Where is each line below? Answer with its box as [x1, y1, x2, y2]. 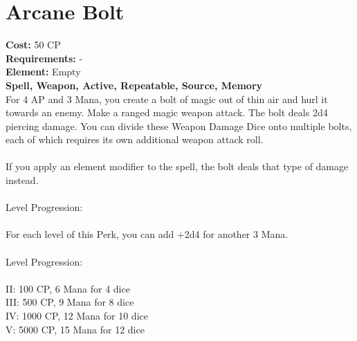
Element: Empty [6, 64, 81, 79]
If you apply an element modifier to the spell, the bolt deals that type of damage [6, 159, 349, 174]
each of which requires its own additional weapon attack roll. [6, 132, 264, 147]
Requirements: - [6, 50, 83, 65]
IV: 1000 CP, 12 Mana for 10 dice [6, 308, 148, 322]
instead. [6, 173, 39, 187]
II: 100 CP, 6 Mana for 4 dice [6, 281, 130, 295]
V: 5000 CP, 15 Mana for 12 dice [6, 322, 145, 336]
